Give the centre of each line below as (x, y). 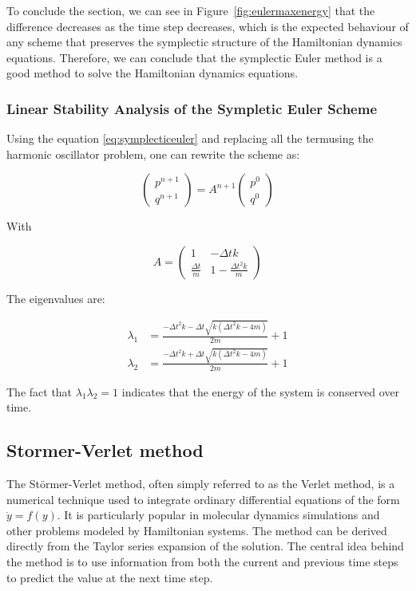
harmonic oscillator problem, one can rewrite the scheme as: (153, 154)
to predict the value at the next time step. (110, 577)
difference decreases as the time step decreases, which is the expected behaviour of (208, 26)
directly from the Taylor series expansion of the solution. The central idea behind (205, 546)
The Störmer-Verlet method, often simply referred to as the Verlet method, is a (201, 484)
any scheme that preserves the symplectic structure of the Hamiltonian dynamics (204, 42)
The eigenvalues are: (56, 298)
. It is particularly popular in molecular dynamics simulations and (218, 515)
